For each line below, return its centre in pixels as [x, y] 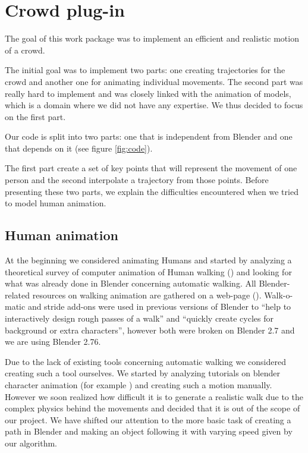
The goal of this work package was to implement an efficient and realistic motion [152, 38]
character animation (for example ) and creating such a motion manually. [139, 384]
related [18, 295]
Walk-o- [279, 295]
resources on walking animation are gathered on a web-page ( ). [147, 295]
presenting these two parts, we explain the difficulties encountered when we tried [152, 191]
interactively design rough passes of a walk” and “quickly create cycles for [139, 318]
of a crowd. [25, 50]
